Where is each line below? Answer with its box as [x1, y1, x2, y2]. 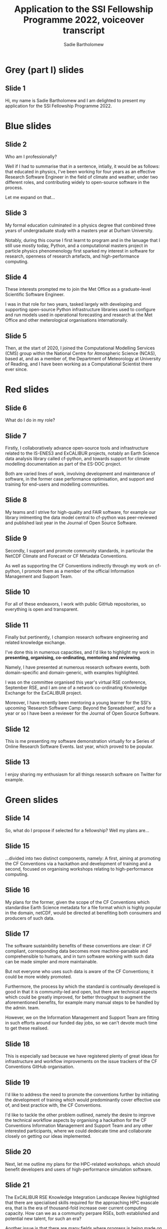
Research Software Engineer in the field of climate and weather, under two [5, 174, 158, 180]
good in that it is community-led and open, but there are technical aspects [5, 989, 158, 995]
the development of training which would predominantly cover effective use [5, 1097, 161, 1103]
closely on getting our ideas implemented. [5, 1133, 92, 1139]
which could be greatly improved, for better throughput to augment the [5, 994, 151, 1000]
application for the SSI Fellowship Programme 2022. [5, 103, 112, 109]
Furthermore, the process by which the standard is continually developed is [5, 983, 161, 989]
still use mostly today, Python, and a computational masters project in [5, 242, 148, 249]
